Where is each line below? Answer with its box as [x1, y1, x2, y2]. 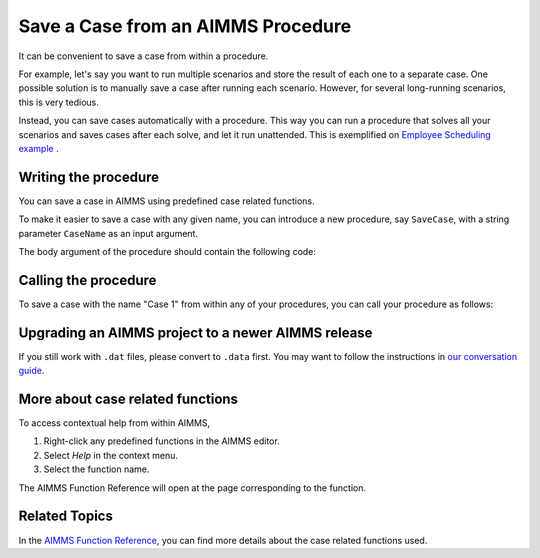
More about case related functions [18, 390, 239, 407]
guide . [18, 365, 45, 377]
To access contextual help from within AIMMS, [18, 417, 211, 429]
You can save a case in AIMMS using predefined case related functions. [18, 195, 315, 207]
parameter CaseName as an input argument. [18, 227, 199, 239]
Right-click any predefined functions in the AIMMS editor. [43, 435, 280, 447]
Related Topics [18, 508, 114, 525]
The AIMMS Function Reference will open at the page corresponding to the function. [18, 481, 367, 494]
